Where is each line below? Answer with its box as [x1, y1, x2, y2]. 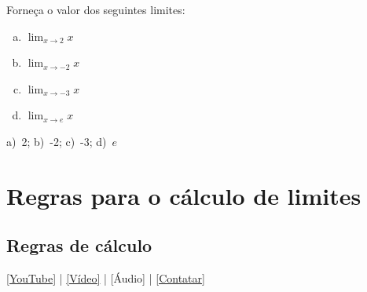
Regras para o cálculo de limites [6, 179, 361, 211]
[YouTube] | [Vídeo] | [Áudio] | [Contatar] [6, 270, 205, 287]
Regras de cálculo [6, 233, 152, 257]
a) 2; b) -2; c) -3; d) [6, 133, 107, 149]
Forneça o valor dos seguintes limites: [6, 2, 185, 17]
